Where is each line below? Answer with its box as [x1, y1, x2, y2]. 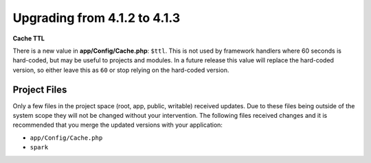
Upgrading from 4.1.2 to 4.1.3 [12, 10, 181, 25]
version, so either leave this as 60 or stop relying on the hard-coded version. [12, 66, 229, 74]
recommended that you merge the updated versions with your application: [12, 121, 223, 129]
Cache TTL [12, 34, 45, 42]
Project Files [12, 84, 67, 95]
